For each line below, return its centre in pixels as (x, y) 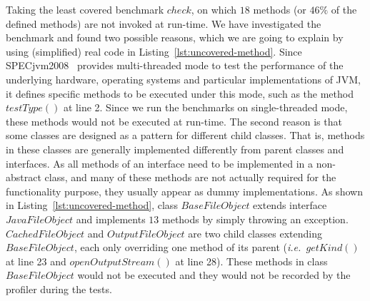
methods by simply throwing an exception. (255, 219)
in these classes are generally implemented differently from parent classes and (175, 149)
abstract (24, 177)
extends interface (290, 205)
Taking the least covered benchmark (85, 9)
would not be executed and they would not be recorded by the (214, 275)
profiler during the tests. (59, 289)
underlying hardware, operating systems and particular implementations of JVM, (184, 79)
